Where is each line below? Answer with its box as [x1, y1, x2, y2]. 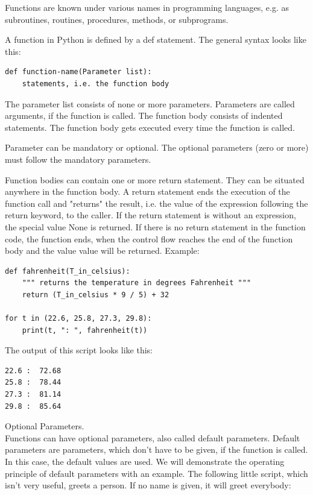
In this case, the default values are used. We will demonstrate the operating [5, 455, 285, 467]
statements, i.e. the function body [22, 79, 169, 88]
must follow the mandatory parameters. [5, 153, 151, 165]
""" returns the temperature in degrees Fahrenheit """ [22, 279, 251, 288]
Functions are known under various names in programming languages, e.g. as [5, 1, 289, 13]
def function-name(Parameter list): [5, 68, 152, 77]
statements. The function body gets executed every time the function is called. [5, 121, 295, 133]
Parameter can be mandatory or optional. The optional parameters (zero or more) [5, 141, 309, 154]
